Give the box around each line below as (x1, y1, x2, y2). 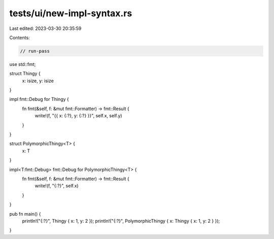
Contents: (9, 35, 30, 41)
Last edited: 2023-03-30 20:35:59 (9, 25, 82, 31)
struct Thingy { (9, 71, 41, 77)
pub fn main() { (9, 211, 41, 217)
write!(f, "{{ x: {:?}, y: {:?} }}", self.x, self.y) (35, 113, 122, 119)
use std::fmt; (9, 61, 36, 67)
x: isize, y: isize (22, 78, 54, 84)
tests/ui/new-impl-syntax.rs (9, 8, 132, 19)
